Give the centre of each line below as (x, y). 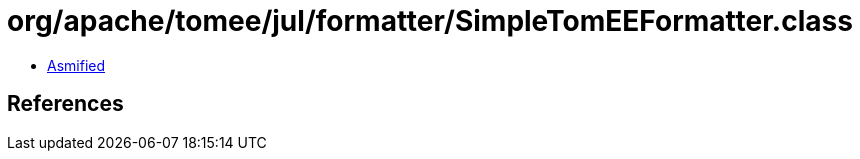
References (65, 104)
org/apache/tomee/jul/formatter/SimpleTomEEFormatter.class (430, 21)
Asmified (76, 65)
